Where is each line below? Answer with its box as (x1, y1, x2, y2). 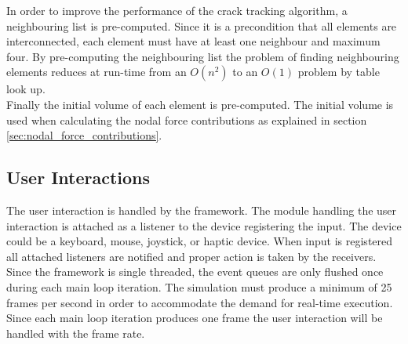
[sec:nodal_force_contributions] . (6, 127, 162, 143)
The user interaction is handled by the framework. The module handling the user (6, 201, 397, 218)
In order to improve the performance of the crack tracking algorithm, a (6, 2, 348, 18)
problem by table (297, 63, 380, 80)
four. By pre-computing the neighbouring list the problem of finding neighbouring (6, 48, 399, 64)
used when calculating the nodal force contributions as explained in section (6, 111, 367, 128)
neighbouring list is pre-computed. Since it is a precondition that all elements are (6, 17, 397, 34)
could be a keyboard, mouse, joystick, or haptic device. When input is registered (6, 233, 393, 249)
